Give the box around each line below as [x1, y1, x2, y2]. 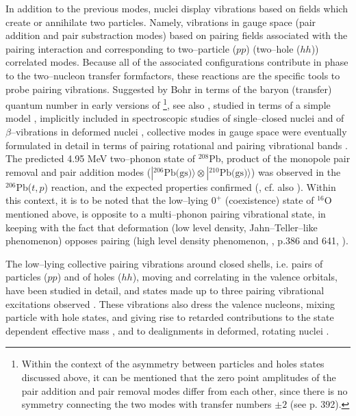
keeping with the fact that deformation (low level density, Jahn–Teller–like [5, 220, 318, 234]
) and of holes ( [57, 270, 122, 284]
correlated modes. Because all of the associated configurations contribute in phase [5, 55, 348, 69]
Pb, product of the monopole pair [209, 151, 351, 166]
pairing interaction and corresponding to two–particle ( [5, 41, 237, 55]
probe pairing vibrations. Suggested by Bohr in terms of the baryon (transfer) [5, 81, 332, 96]
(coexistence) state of [225, 193, 314, 207]
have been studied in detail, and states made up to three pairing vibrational [5, 283, 325, 297]
